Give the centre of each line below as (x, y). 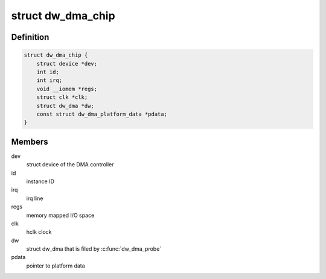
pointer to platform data (56, 266)
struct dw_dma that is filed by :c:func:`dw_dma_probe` (94, 249)
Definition (30, 37)
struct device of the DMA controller (70, 165)
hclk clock (39, 232)
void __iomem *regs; (67, 89)
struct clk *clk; (62, 97)
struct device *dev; (67, 64)
